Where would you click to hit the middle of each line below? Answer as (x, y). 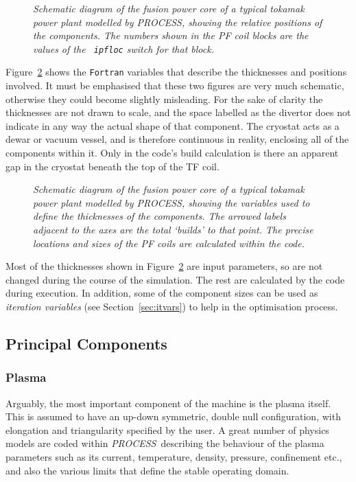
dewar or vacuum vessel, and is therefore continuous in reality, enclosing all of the (177, 139)
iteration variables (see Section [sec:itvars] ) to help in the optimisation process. (172, 306)
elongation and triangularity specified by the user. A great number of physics (167, 429)
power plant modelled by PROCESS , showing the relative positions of (178, 22)
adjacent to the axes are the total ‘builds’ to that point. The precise (173, 230)
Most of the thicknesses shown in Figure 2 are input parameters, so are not (164, 266)
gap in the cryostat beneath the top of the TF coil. (112, 166)
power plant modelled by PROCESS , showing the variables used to (171, 202)
